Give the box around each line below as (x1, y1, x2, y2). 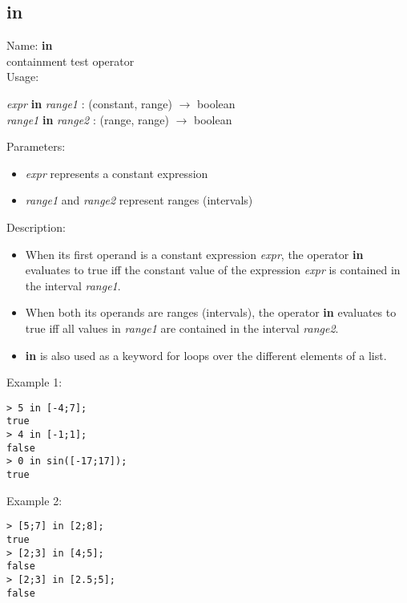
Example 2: (6, 492, 62, 508)
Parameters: (6, 138, 66, 155)
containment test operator (6, 52, 135, 69)
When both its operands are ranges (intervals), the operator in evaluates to (25, 304, 397, 321)
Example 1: (6, 374, 62, 391)
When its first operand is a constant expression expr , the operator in (25, 245, 364, 262)
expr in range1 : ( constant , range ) (6, 95, 173, 111)
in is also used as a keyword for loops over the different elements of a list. (25, 346, 387, 363)
